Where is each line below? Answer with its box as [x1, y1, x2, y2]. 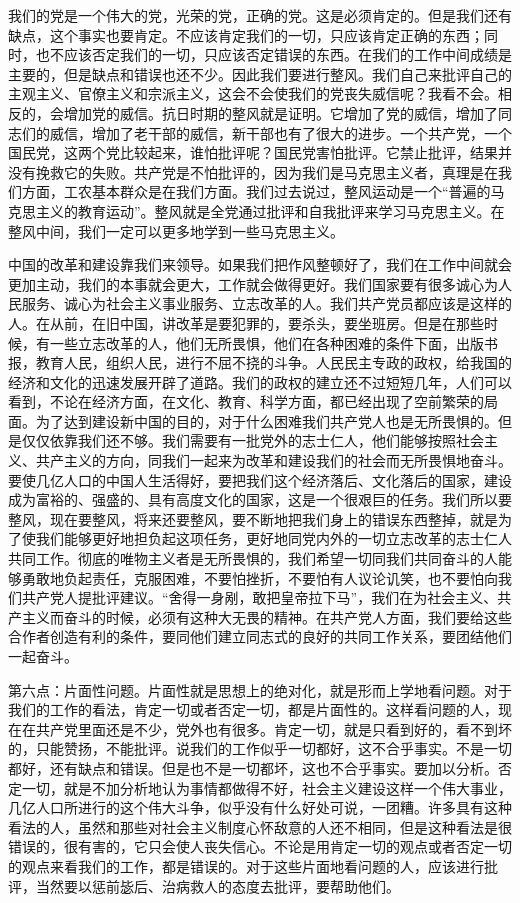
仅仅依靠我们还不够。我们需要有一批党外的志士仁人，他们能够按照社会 [21, 430, 484, 451]
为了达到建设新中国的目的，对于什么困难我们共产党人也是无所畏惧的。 [35, 410, 498, 431]
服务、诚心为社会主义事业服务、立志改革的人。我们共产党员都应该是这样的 [21, 293, 512, 314]
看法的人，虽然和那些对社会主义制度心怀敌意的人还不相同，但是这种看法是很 [8, 816, 512, 837]
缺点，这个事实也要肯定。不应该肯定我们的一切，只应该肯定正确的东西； [8, 24, 484, 45]
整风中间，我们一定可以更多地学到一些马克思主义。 [8, 220, 344, 241]
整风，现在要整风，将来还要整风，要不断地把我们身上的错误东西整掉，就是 [8, 508, 498, 529]
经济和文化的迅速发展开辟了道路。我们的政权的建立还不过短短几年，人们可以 [8, 371, 512, 392]
